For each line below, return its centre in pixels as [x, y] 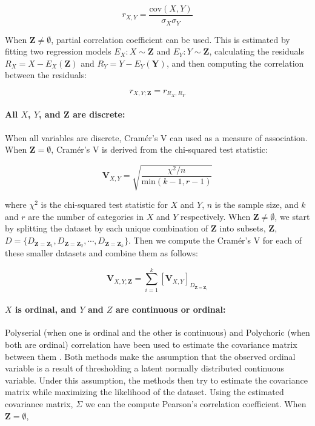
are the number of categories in [86, 216]
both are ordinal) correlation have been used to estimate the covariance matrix [151, 344]
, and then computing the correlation [235, 63]
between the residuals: [46, 75]
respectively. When [215, 216]
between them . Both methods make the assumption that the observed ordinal [150, 356]
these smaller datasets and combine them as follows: [101, 252]
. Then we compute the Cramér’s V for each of [215, 240]
